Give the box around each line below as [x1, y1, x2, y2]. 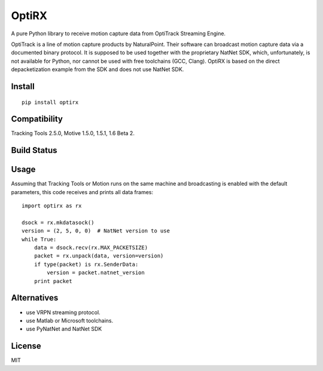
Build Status [11, 145, 57, 155]
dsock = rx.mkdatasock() [22, 219, 95, 226]
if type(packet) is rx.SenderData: [33, 260, 139, 268]
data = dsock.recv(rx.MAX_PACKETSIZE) [33, 244, 148, 251]
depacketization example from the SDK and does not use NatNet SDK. [11, 66, 184, 73]
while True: [22, 236, 57, 243]
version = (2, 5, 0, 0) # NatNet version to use [22, 228, 170, 234]
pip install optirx [22, 99, 79, 106]
